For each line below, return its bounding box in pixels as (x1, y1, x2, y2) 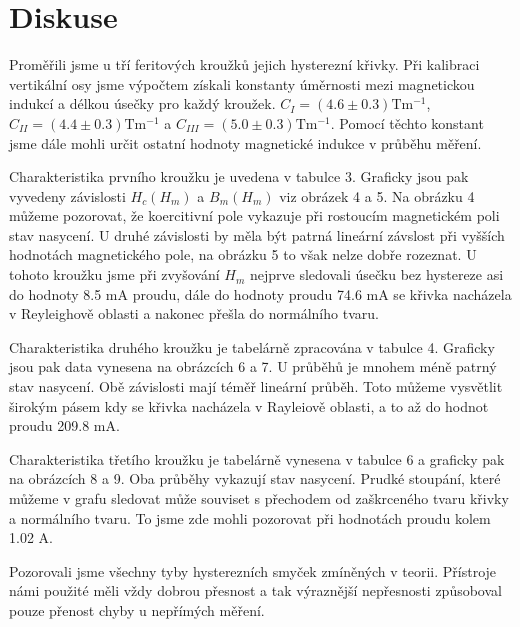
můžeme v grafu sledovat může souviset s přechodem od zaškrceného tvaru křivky (9, 488, 509, 508)
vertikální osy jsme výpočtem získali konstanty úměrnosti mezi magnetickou (9, 73, 475, 94)
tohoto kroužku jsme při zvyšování (9, 264, 220, 285)
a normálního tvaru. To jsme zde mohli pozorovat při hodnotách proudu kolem (9, 507, 491, 528)
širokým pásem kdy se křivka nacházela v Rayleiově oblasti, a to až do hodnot (9, 395, 489, 416)
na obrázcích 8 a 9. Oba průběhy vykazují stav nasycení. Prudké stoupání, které (9, 468, 501, 489)
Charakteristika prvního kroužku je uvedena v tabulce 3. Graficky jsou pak (9, 166, 469, 187)
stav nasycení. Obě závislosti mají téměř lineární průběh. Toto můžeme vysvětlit (9, 376, 503, 397)
